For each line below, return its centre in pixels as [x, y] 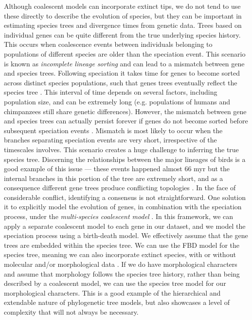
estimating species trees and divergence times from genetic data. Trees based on [123, 25]
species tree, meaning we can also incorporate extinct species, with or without [120, 254]
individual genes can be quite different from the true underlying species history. [122, 34]
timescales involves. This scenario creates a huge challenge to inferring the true [121, 149]
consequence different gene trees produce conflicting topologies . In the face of [120, 188]
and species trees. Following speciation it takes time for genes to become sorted [122, 73]
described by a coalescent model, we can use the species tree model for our [115, 283]
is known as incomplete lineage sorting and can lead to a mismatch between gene [124, 63]
